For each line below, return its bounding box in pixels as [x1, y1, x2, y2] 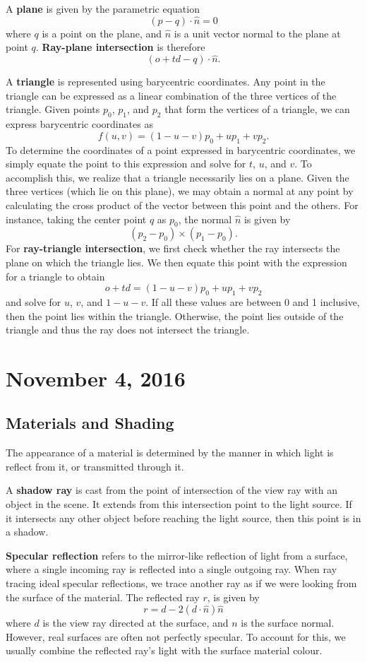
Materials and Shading [6, 412, 174, 434]
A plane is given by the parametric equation [6, 1, 200, 16]
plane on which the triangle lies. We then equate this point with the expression [6, 254, 347, 269]
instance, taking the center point [6, 211, 147, 226]
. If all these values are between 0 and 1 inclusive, [145, 294, 360, 309]
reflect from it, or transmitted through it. [6, 459, 184, 473]
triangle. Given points [6, 102, 100, 117]
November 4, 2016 [6, 363, 186, 392]
